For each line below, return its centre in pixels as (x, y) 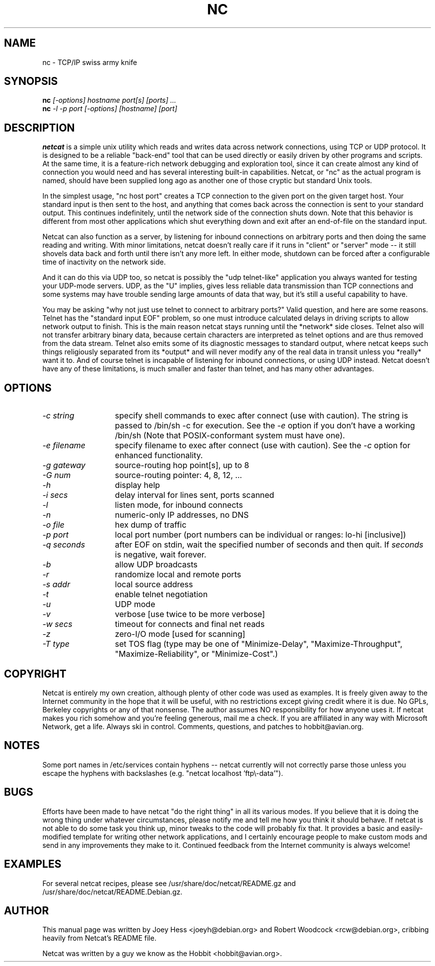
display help (138, 485)
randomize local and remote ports (178, 575)
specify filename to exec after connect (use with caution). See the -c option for (263, 446)
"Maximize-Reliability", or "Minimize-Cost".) (196, 654)
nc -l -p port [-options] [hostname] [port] (110, 109)
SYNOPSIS (31, 81)
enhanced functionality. (159, 455)
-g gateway (64, 465)
